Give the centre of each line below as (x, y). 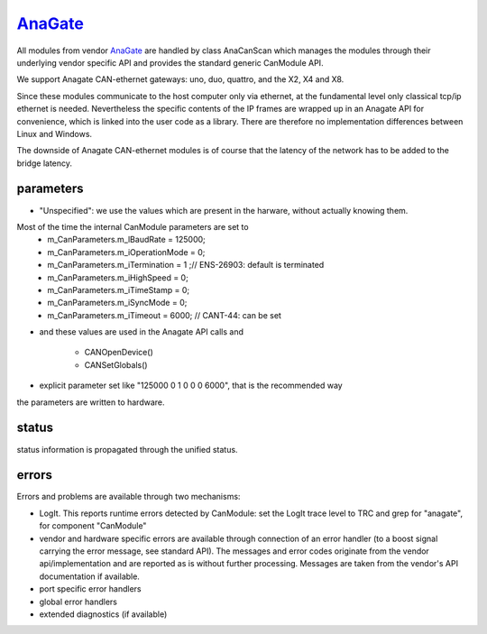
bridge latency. (44, 163)
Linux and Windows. (55, 133)
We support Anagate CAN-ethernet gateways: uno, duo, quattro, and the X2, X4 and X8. (180, 79)
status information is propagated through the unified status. (127, 449)
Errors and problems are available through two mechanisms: (129, 497)
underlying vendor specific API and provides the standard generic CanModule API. (170, 62)
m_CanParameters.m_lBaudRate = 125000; (127, 240)
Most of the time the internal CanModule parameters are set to (133, 226)
